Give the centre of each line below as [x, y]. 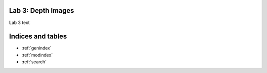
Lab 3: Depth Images [42, 11]
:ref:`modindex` [37, 55]
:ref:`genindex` [37, 48]
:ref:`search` [34, 62]
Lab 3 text [19, 23]
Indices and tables [38, 36]
